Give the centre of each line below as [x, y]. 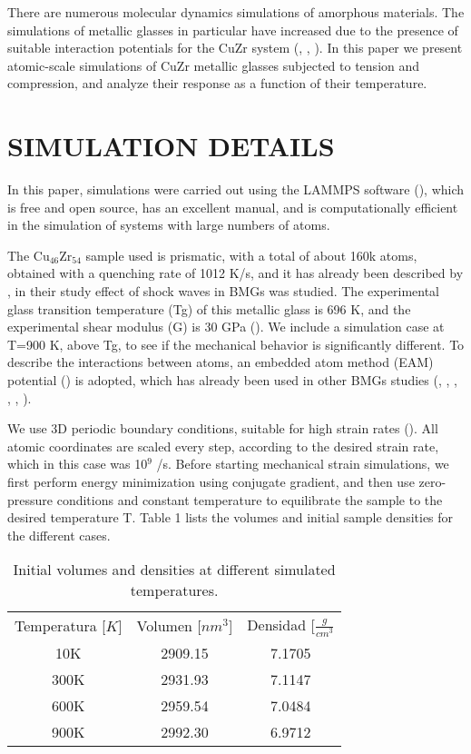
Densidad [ [281, 625]
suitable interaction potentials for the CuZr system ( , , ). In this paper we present [235, 48]
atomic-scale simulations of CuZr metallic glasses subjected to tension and [214, 65]
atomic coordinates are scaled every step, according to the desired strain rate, [223, 446]
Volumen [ [169, 625]
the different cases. [59, 535]
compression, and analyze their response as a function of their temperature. [217, 83]
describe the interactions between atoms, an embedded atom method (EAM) [221, 362]
